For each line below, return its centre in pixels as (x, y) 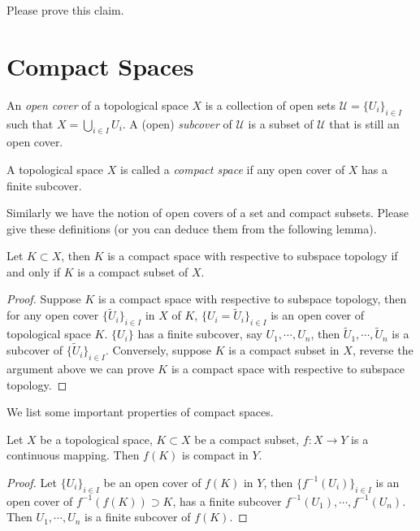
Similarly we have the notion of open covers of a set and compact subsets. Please (208, 213)
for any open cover (53, 315)
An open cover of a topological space (97, 104)
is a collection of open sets (271, 104)
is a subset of (281, 123)
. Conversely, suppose (158, 350)
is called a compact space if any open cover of (232, 169)
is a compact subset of (133, 271)
